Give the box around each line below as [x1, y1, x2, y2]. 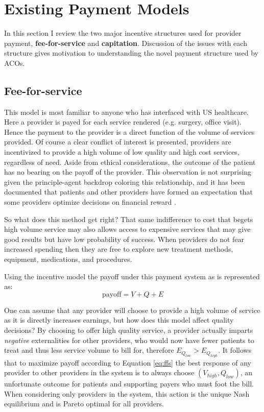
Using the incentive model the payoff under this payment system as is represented [4, 271, 260, 281]
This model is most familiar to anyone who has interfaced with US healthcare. [4, 106, 249, 117]
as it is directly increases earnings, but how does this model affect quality [4, 314, 234, 325]
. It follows [218, 345, 252, 355]
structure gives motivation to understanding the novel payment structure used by [4, 47, 258, 58]
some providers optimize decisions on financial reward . [4, 197, 176, 207]
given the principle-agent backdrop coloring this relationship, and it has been [4, 176, 245, 187]
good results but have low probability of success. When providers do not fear [4, 233, 245, 244]
